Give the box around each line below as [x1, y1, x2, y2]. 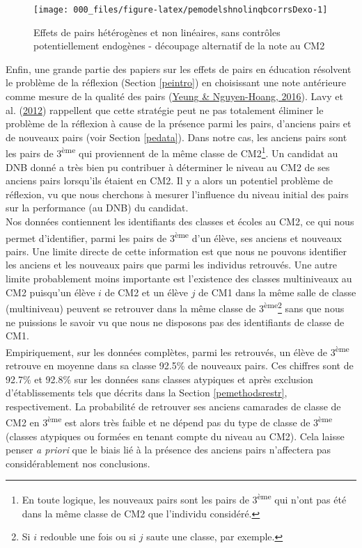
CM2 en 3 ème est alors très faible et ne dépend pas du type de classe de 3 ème [6, 413, 333, 429]
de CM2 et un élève [104, 284, 188, 299]
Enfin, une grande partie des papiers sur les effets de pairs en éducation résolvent [6, 61, 352, 76]
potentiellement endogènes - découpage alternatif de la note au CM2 [33, 38, 325, 53]
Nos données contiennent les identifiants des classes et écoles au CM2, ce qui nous [6, 214, 354, 229]
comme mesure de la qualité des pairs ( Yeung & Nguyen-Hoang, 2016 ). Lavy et [6, 89, 344, 104]
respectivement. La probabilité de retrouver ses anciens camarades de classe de [6, 398, 341, 413]
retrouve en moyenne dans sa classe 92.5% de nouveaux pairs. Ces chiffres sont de [6, 357, 354, 372]
